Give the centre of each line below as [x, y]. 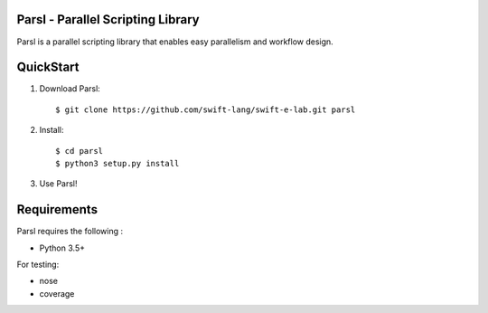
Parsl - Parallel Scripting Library [108, 19]
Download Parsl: [70, 89]
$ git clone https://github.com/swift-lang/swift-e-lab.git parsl [206, 109]
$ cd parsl [80, 151]
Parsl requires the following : [70, 232]
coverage [57, 293]
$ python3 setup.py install [117, 163]
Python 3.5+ [62, 248]
